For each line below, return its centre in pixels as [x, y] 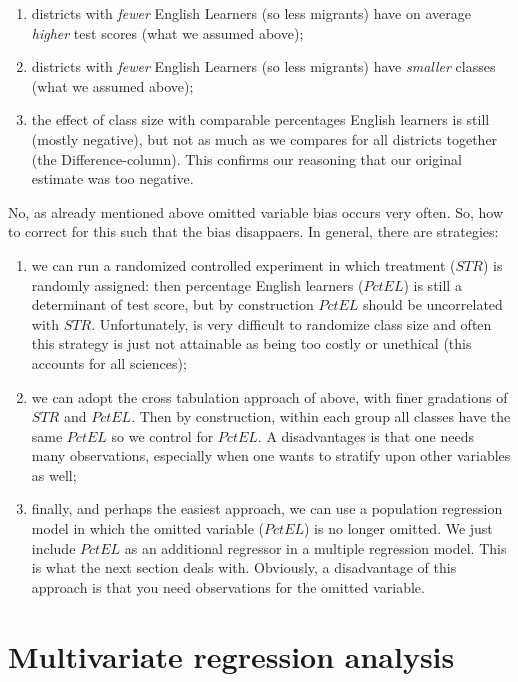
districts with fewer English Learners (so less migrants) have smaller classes [263, 66]
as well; [54, 474]
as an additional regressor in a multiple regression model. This [315, 547]
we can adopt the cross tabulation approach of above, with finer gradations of [269, 396]
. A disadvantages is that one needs [365, 435]
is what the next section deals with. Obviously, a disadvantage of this [244, 567]
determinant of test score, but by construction [172, 304]
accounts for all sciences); [109, 362]
